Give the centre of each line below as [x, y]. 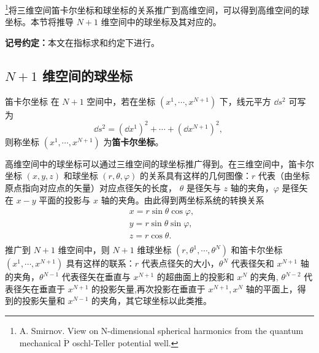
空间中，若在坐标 [121, 101]
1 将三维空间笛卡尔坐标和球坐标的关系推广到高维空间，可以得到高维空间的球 [157, 9]
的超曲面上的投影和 [195, 277]
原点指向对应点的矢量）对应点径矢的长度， [91, 187]
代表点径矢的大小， [180, 263]
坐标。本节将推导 [39, 22]
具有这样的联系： [100, 263]
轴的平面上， [271, 288]
